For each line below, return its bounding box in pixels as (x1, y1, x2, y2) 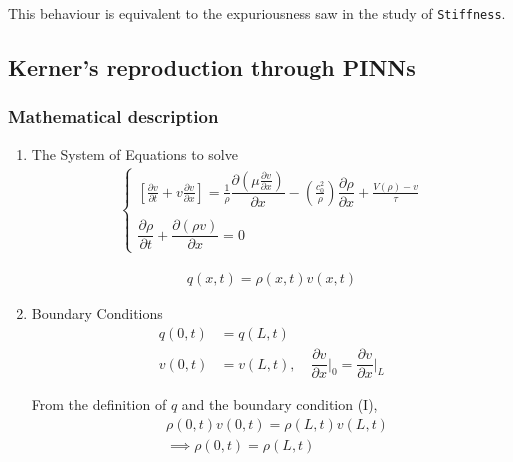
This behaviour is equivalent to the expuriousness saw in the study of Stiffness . (8, 3, 506, 23)
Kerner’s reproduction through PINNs (8, 52, 416, 83)
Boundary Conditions (31, 303, 163, 324)
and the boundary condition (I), (181, 394, 378, 415)
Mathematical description (8, 104, 219, 129)
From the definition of (31, 394, 167, 415)
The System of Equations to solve (31, 143, 238, 164)
